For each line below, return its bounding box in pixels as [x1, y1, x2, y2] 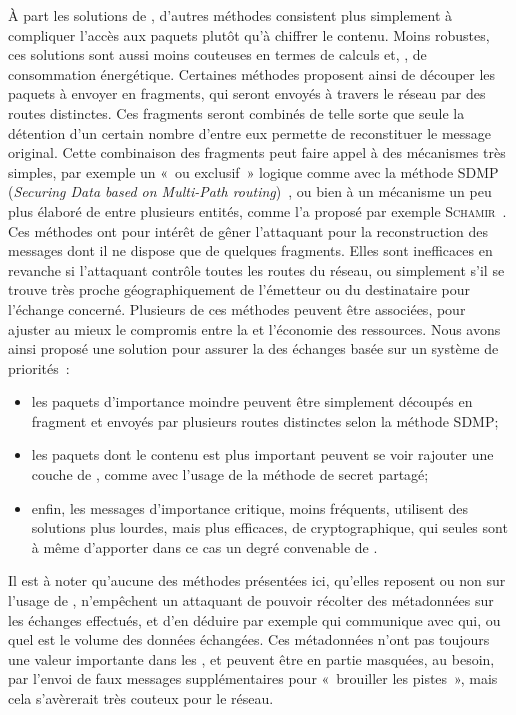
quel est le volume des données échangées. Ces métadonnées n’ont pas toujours [8, 629, 490, 650]
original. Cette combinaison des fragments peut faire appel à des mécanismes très [8, 142, 506, 163]
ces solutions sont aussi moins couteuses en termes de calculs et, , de [8, 44, 427, 65]
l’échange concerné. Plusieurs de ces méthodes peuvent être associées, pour [8, 298, 466, 319]
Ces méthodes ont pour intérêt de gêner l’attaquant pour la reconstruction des [8, 220, 489, 241]
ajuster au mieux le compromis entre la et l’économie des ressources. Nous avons [8, 318, 501, 339]
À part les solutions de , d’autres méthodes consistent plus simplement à [8, 5, 453, 25]
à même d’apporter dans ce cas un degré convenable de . [31, 536, 378, 557]
